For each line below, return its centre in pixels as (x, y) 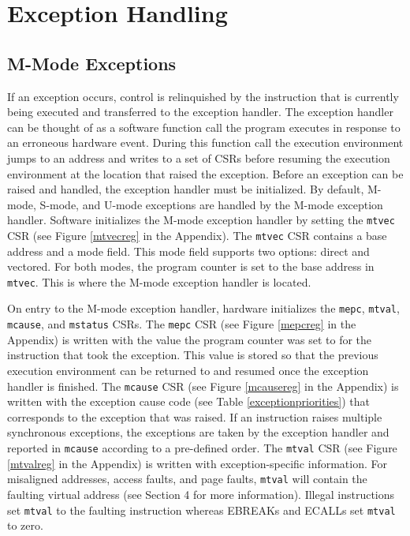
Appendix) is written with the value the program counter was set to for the (190, 339)
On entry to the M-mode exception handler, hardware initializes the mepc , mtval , (203, 308)
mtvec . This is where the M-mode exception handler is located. (159, 281)
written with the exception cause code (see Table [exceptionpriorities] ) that (189, 401)
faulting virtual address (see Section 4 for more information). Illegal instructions (201, 494)
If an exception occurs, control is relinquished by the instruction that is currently (203, 96)
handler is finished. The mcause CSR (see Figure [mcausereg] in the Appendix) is (203, 386)
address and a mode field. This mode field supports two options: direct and (188, 251)
